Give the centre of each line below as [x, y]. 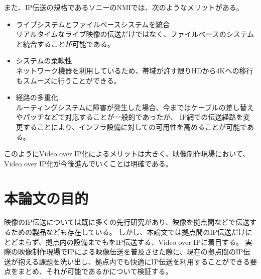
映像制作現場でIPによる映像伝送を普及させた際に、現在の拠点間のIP [130, 252]
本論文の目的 [46, 198]
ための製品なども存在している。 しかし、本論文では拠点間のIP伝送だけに [132, 232]
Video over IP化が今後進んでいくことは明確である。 [88, 163]
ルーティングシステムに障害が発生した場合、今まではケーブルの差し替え [135, 107]
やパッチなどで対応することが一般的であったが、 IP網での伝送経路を [129, 117]
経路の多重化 [37, 97]
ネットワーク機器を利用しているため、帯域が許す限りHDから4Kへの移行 [135, 70]
